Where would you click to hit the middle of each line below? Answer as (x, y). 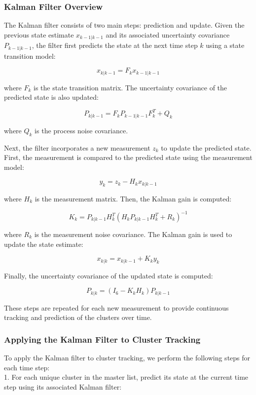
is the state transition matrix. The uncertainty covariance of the (130, 87)
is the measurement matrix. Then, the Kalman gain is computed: (133, 198)
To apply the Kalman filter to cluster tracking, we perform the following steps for (127, 358)
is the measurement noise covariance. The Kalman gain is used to (133, 234)
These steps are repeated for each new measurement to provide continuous (116, 307)
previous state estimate (39, 34)
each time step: (27, 367)
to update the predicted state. (206, 147)
